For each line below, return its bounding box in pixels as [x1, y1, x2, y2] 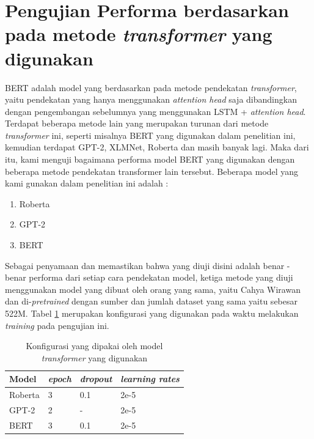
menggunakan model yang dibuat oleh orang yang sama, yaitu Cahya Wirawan [5, 282, 301, 295]
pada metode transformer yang [5, 21, 272, 47]
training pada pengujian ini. [5, 319, 109, 331]
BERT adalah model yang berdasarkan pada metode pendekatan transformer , [5, 81, 297, 94]
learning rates [120, 372, 180, 385]
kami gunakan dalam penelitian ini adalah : [5, 177, 169, 190]
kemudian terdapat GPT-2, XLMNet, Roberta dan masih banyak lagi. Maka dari [5, 141, 309, 153]
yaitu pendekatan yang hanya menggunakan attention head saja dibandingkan [5, 93, 297, 106]
